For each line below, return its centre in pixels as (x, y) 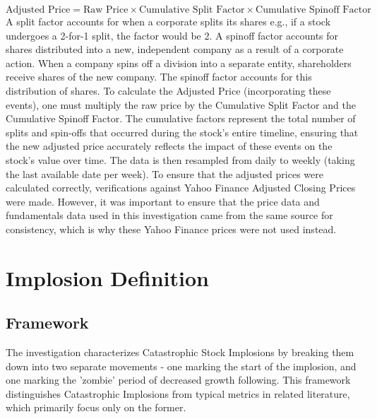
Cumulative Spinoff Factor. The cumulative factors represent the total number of (181, 118)
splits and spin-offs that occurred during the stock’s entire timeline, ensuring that (182, 132)
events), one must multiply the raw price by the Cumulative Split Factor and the (181, 104)
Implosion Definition (107, 277)
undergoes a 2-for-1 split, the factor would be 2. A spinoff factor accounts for (172, 35)
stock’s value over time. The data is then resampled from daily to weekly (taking (180, 159)
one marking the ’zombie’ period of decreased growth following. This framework (178, 380)
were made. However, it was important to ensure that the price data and (163, 201)
